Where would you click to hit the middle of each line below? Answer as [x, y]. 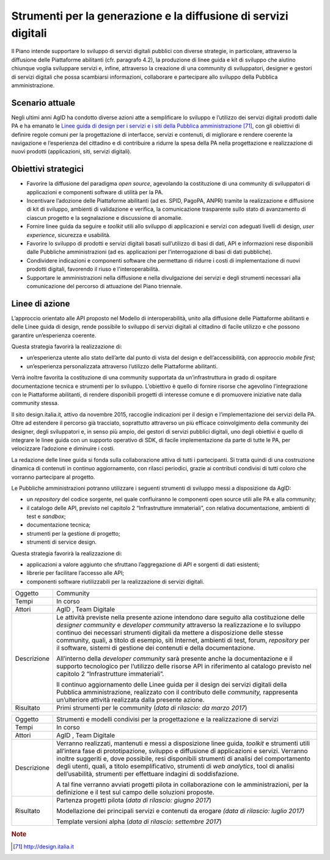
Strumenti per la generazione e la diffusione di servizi [150, 16]
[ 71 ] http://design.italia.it [44, 847]
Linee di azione [41, 303]
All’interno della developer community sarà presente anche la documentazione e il [174, 658]
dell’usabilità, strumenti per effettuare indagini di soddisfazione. [148, 774]
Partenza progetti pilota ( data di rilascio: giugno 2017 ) [134, 800]
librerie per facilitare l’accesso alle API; [75, 573]
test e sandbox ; [46, 517]
